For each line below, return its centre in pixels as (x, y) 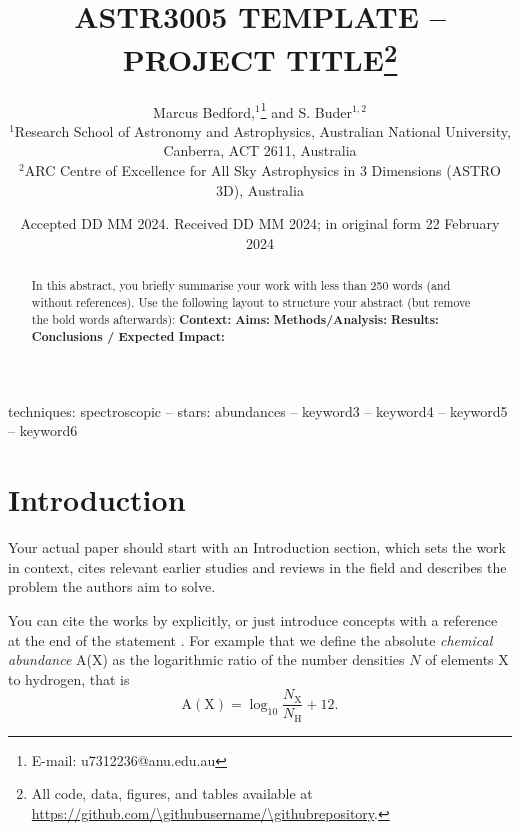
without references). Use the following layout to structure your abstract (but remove (251, 301)
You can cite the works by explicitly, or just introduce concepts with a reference (253, 619)
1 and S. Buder (306, 110)
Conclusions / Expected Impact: (128, 337)
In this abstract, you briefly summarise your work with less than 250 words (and (241, 285)
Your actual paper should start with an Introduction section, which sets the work (257, 547)
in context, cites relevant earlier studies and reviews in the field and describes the (257, 566)
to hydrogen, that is (69, 678)
